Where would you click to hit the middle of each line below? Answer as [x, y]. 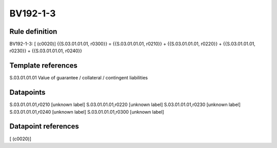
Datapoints [27, 92]
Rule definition [33, 31]
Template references [44, 66]
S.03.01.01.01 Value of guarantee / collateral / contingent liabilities [79, 78]
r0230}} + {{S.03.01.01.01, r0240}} [46, 51]
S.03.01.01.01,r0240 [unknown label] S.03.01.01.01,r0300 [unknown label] [87, 112]
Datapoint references [44, 126]
